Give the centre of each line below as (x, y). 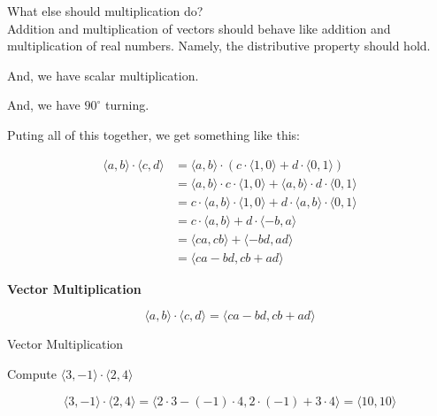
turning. (127, 105)
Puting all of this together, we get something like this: (154, 134)
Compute (32, 373)
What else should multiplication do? (105, 11)
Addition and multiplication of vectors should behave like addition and (199, 28)
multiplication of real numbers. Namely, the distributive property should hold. (219, 46)
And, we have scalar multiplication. (103, 75)
